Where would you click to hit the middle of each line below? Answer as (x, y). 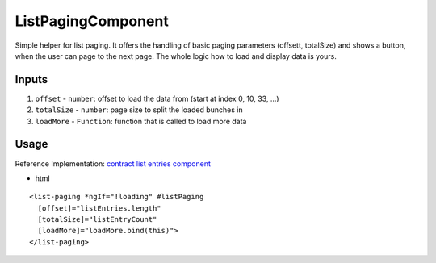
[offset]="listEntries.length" (99, 208)
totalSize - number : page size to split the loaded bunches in (139, 110)
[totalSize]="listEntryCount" (97, 219)
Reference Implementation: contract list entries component (113, 163)
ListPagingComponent (92, 21)
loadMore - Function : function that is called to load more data (141, 121)
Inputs (31, 79)
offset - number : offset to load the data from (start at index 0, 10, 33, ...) (157, 98)
